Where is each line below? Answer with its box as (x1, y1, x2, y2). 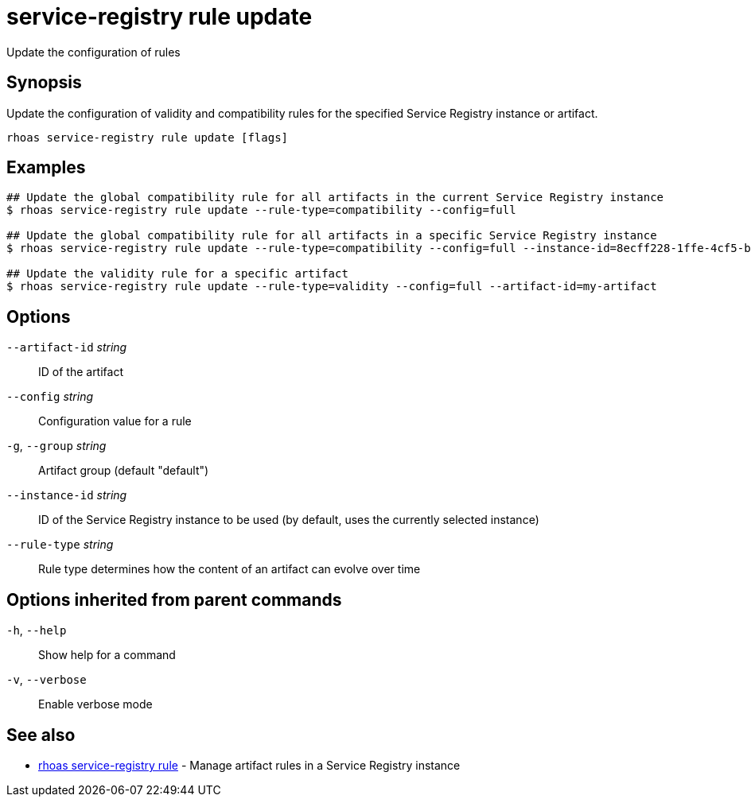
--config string (6, 390, 94, 404)
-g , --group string (6, 439, 107, 453)
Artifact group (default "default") (38, 464, 209, 478)
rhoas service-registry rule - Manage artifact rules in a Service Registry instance (38, 758, 461, 772)
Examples (6, 157, 86, 178)
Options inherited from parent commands (6, 589, 342, 610)
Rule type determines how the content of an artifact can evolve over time (38, 562, 421, 576)
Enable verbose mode (38, 697, 153, 712)
